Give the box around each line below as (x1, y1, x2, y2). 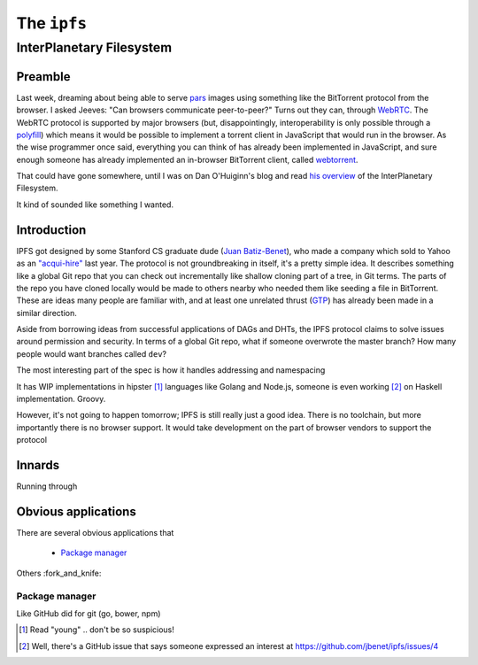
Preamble (16, 69, 71, 84)
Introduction (16, 222, 87, 237)
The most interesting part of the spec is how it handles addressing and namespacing (16, 365, 326, 375)
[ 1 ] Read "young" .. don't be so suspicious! (19, 624, 174, 635)
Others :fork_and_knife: (16, 568, 102, 578)
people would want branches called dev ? (16, 348, 167, 359)
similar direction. (16, 307, 77, 318)
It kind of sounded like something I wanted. (16, 199, 174, 210)
